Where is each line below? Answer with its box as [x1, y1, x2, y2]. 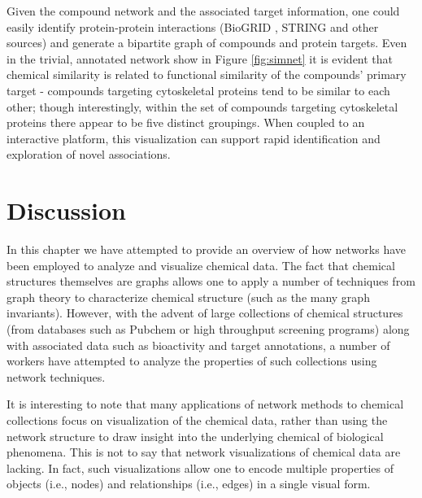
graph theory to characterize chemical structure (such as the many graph [7, 288, 370, 305]
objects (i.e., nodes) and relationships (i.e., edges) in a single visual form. [7, 475, 371, 492]
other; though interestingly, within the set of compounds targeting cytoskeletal [7, 98, 398, 115]
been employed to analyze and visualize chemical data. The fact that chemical [7, 256, 395, 273]
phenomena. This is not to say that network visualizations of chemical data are [7, 443, 401, 461]
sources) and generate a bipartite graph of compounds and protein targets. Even [7, 34, 407, 51]
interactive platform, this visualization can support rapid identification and [7, 129, 381, 146]
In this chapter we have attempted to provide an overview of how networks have [7, 241, 407, 258]
